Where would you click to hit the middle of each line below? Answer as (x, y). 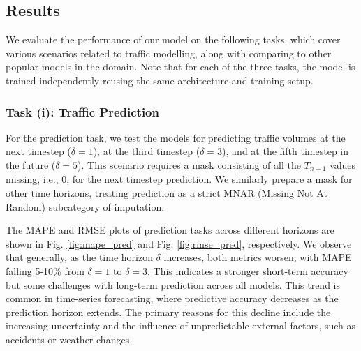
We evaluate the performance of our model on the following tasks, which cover (173, 39)
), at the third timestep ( (147, 151)
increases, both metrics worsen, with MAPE (258, 257)
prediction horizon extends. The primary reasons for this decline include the (168, 312)
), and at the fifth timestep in (286, 151)
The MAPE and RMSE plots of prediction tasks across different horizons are (170, 230)
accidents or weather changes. (69, 339)
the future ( (31, 164)
